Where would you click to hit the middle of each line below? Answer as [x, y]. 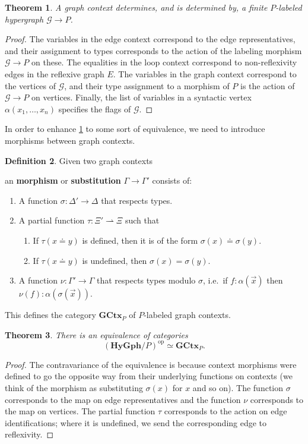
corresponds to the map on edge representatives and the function [123, 399]
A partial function [52, 220]
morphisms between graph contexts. [70, 140]
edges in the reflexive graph [55, 73]
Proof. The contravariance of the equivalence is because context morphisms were [151, 364]
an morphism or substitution [63, 180]
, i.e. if [215, 280]
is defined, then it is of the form [140, 240]
